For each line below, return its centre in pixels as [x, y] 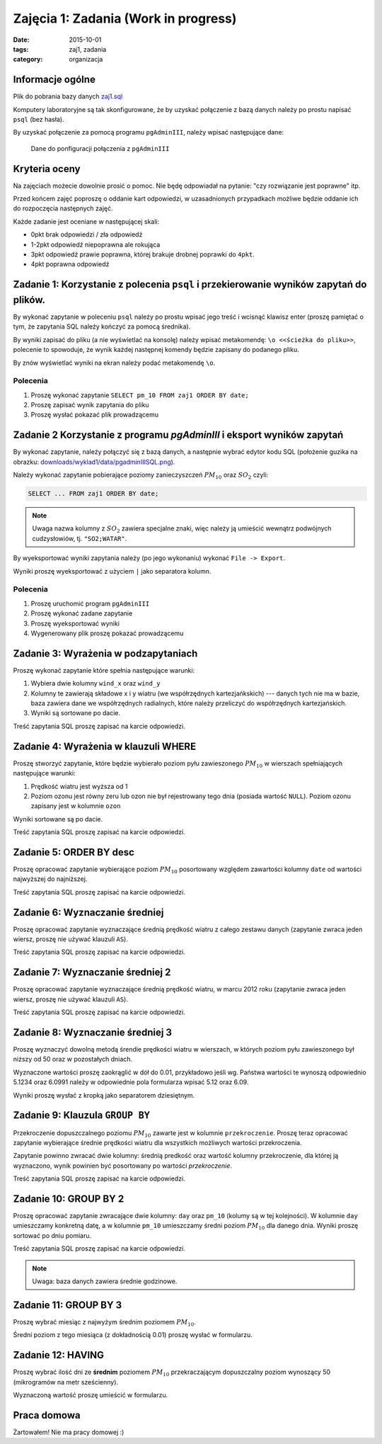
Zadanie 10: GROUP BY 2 [69, 1199]
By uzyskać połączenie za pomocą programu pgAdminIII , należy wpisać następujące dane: [149, 132]
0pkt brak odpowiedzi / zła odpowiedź [87, 234]
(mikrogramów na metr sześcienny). [66, 1382]
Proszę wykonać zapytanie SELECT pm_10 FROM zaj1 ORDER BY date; [140, 395]
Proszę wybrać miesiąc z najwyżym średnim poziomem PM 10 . [104, 1323]
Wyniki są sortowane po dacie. [75, 713]
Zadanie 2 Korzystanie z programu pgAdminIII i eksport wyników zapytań [178, 435]
